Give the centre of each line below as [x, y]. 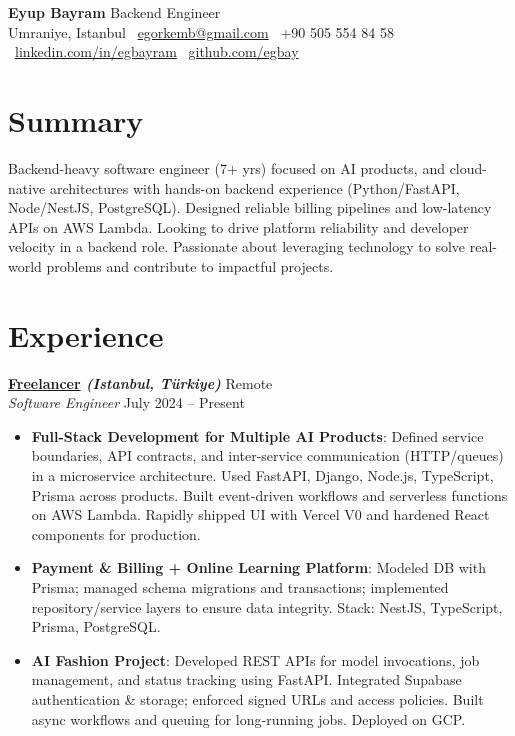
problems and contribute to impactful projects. [190, 265]
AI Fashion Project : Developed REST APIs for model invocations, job [255, 659]
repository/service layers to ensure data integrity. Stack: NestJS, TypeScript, [267, 606]
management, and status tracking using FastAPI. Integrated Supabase [246, 679]
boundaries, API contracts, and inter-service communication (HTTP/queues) [267, 455]
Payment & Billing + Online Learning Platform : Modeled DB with [258, 567]
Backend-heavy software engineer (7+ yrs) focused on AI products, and [226, 167]
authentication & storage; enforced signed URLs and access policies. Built [257, 698]
